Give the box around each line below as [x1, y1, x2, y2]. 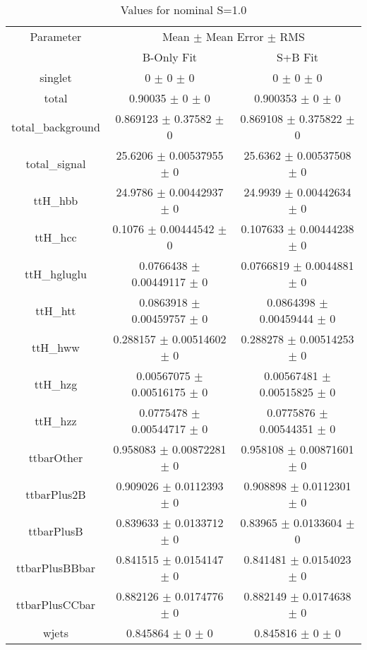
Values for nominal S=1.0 [120, 1, 247, 18]
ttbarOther [28, 449, 83, 466]
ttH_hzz [35, 412, 77, 429]
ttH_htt [35, 302, 76, 319]
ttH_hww [31, 338, 80, 355]
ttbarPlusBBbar [16, 559, 95, 576]
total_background [11, 118, 100, 135]
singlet [40, 69, 72, 85]
